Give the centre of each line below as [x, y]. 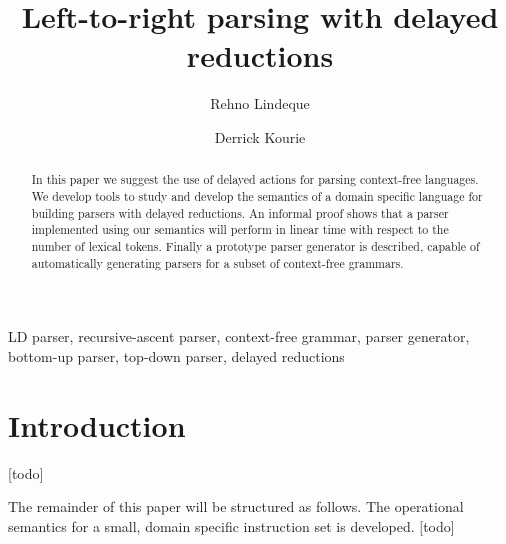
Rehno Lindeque [260, 103]
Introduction [97, 424]
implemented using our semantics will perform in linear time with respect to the [240, 229]
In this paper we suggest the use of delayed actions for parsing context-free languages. [255, 179]
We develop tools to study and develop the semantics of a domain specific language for [257, 195]
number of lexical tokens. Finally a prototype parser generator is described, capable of [255, 245]
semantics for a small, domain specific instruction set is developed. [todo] [231, 525]
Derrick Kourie [260, 136]
